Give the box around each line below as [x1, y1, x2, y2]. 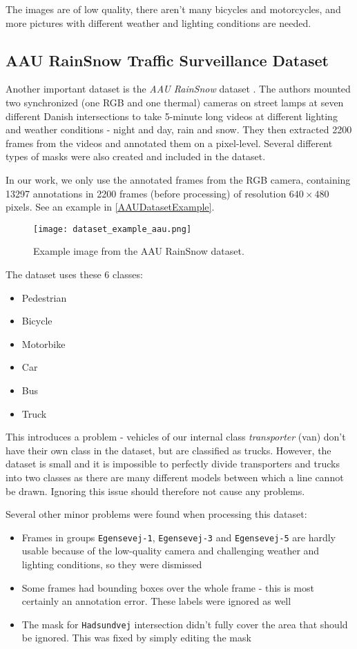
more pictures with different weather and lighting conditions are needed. [6, 15, 311, 30]
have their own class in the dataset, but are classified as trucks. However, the [6, 443, 331, 457]
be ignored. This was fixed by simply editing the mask [21, 630, 251, 645]
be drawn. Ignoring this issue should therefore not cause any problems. [6, 483, 305, 498]
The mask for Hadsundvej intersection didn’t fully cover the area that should [21, 617, 348, 631]
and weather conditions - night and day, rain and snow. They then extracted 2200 [6, 122, 352, 137]
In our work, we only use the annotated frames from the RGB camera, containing [6, 172, 351, 186]
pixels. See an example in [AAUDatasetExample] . [6, 200, 215, 214]
